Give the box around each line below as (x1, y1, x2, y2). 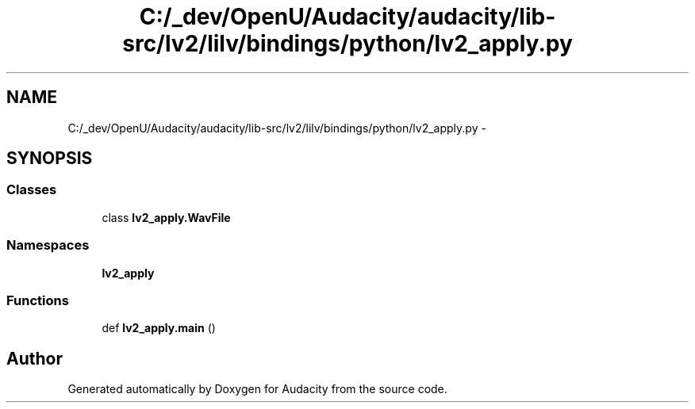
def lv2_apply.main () (102, 321, 216, 335)
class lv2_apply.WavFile (102, 210, 231, 224)
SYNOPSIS (6, 148, 93, 169)
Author (6, 348, 63, 369)
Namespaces (6, 237, 90, 254)
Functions (6, 292, 69, 308)
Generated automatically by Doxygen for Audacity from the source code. (67, 382, 447, 396)
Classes (6, 182, 57, 198)
